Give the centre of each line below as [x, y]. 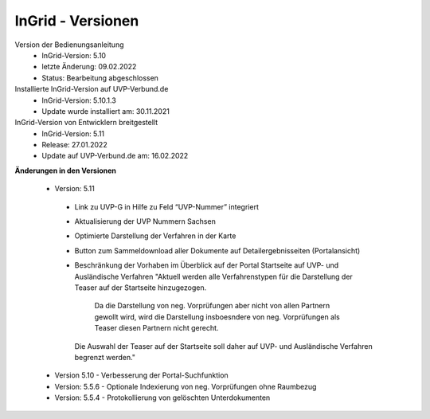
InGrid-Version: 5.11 [73, 133]
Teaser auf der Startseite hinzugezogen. [141, 288]
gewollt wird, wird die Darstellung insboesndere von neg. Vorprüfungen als [217, 317]
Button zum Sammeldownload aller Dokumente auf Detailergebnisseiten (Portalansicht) [217, 250]
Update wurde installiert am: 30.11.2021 [106, 111]
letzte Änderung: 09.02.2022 [89, 67]
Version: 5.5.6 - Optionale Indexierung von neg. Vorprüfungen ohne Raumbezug [186, 386]
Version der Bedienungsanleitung [69, 45]
